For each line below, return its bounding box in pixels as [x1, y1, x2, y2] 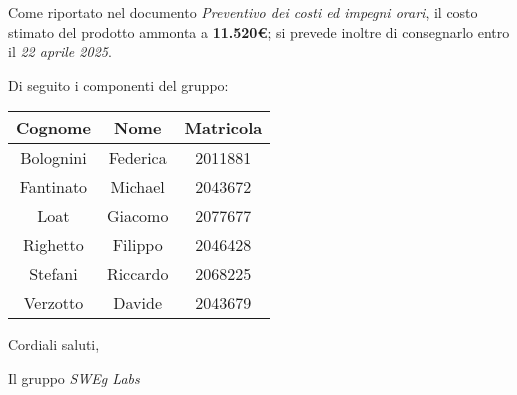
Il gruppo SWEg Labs [8, 367, 140, 388]
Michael [110, 175, 165, 199]
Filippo [112, 233, 163, 257]
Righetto [23, 233, 84, 257]
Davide [113, 291, 163, 315]
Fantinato [19, 175, 88, 199]
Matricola [184, 116, 263, 140]
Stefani [29, 262, 78, 286]
